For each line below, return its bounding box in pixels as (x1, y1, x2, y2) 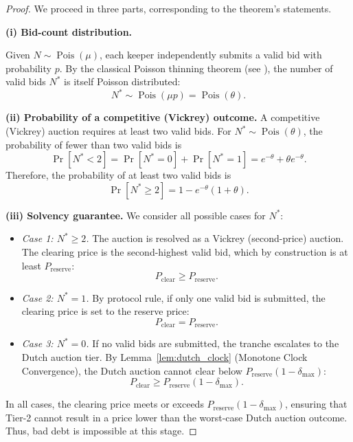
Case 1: (21, 231, 54, 245)
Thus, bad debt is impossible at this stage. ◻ (5, 423, 197, 438)
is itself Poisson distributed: (64, 74, 181, 89)
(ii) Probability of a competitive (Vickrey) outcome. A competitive (5, 110, 320, 124)
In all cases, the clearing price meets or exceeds (5, 397, 204, 411)
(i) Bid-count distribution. (5, 24, 133, 38)
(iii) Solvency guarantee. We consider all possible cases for (5, 208, 266, 222)
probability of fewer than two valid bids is (5, 137, 182, 151)
